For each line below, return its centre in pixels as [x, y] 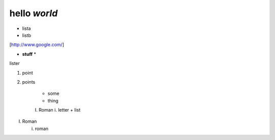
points [29, 82]
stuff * [29, 54]
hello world [34, 13]
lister [15, 63]
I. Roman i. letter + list [58, 110]
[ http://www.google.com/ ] [37, 45]
